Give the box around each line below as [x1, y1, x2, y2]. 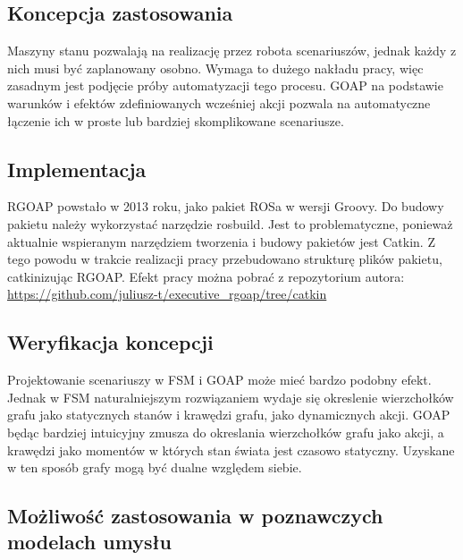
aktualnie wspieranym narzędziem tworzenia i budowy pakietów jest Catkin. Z [7, 232, 435, 250]
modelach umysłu [7, 528, 173, 556]
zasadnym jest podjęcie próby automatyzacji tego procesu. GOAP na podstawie [7, 76, 443, 95]
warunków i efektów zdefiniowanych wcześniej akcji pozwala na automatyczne [7, 93, 431, 112]
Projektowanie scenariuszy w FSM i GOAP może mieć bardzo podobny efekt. [7, 370, 432, 389]
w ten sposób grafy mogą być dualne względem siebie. [7, 458, 302, 477]
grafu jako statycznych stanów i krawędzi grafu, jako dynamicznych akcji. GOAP [7, 405, 450, 424]
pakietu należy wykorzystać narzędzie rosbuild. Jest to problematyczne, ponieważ [7, 214, 453, 233]
